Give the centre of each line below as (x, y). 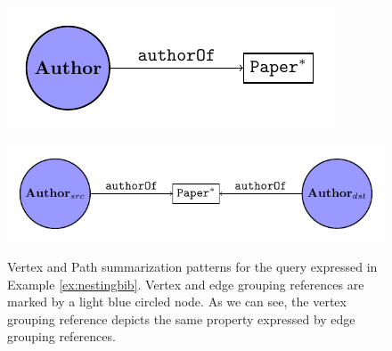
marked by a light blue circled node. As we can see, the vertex (177, 302)
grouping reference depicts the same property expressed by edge (181, 318)
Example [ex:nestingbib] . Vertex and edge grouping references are (186, 284)
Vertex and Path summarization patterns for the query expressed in (192, 267)
